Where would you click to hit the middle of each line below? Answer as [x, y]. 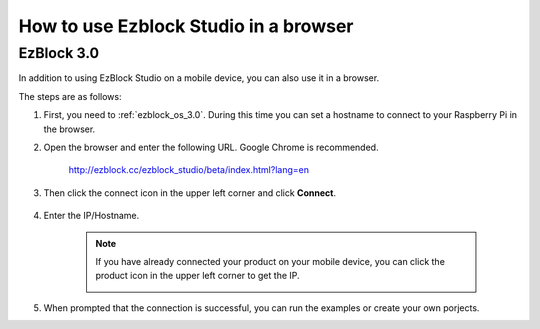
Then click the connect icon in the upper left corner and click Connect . [190, 192]
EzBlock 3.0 [59, 53]
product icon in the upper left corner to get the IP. [197, 276]
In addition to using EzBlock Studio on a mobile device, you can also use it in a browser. [199, 78]
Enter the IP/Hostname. [91, 216]
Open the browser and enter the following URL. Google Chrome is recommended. [211, 147]
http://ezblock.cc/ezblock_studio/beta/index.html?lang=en [189, 170]
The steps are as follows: [70, 96]
